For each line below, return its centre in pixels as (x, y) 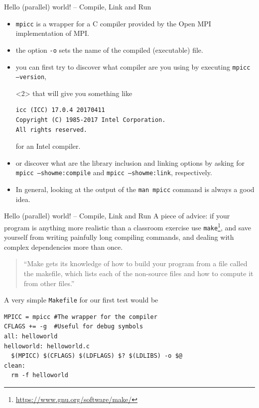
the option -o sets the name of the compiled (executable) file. (109, 50)
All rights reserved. (51, 130)
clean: (15, 365)
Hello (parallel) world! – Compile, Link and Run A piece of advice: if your (117, 216)
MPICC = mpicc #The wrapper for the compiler (81, 317)
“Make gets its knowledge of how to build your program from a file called (135, 263)
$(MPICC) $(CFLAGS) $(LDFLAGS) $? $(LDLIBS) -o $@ (97, 356)
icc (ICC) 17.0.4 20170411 (60, 110)
